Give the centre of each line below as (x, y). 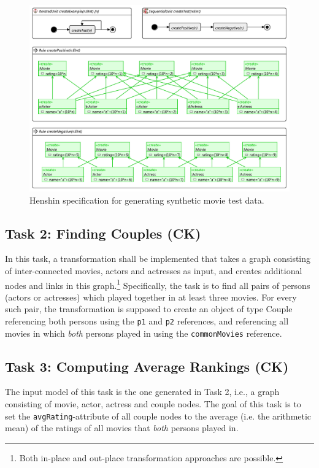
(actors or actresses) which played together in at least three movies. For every (151, 297)
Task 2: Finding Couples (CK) (103, 233)
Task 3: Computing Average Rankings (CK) (147, 366)
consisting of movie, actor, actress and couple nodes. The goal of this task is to (153, 404)
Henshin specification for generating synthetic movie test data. (147, 200)
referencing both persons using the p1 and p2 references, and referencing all (147, 320)
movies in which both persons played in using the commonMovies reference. (144, 333)
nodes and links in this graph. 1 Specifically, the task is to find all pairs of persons (158, 284)
